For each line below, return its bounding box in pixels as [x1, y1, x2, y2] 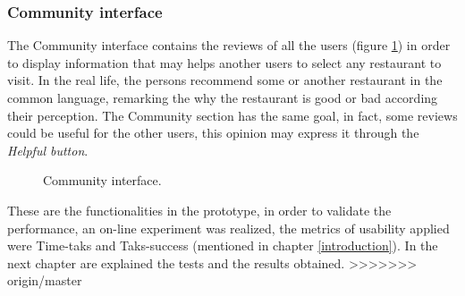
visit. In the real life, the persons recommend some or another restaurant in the [7, 71, 443, 89]
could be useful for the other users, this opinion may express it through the [7, 123, 419, 142]
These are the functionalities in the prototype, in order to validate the [7, 200, 392, 219]
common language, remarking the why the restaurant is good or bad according [7, 89, 438, 106]
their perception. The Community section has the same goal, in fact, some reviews [7, 106, 458, 124]
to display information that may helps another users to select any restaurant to [7, 53, 442, 72]
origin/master [7, 271, 82, 290]
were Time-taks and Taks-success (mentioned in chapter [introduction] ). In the [7, 236, 438, 255]
